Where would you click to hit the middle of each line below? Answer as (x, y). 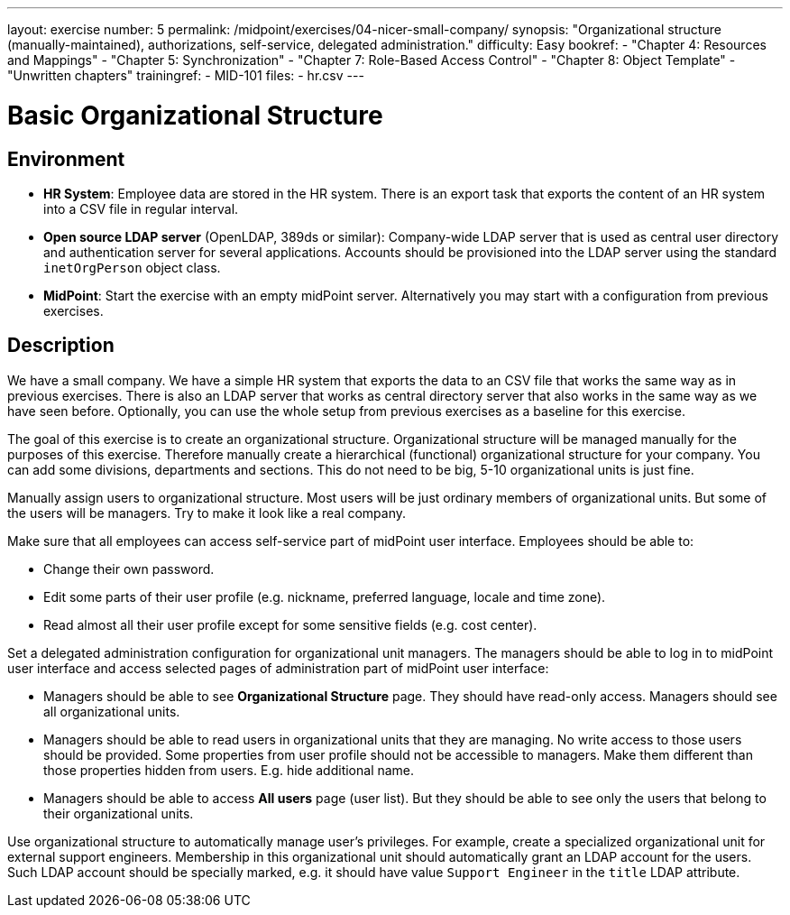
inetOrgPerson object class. (132, 267)
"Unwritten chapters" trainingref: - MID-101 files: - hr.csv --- (186, 75)
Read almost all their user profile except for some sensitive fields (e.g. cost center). (290, 624)
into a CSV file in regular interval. (141, 208)
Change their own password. (129, 568)
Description (61, 346)
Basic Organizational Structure (195, 115)
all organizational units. (112, 711)
